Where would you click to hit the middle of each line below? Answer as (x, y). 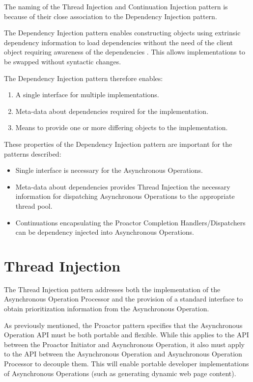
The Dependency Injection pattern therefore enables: (84, 78)
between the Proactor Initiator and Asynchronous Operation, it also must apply (124, 344)
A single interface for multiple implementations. (87, 95)
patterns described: (33, 153)
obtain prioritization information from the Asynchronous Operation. (107, 308)
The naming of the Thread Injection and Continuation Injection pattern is (116, 6)
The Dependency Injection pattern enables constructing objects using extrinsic (122, 33)
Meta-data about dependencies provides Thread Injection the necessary (123, 186)
